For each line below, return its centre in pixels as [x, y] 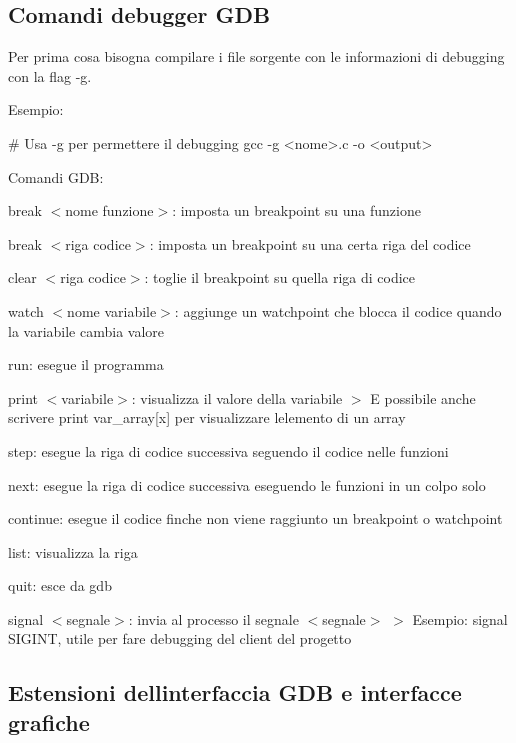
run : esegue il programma [86, 364]
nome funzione [109, 210]
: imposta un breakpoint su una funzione [296, 210]
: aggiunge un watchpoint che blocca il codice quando [338, 310]
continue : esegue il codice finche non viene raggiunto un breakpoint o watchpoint [255, 518]
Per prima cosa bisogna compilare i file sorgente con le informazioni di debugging [256, 56]
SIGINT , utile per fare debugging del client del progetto [180, 638]
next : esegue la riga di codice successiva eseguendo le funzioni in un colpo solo [247, 484]
